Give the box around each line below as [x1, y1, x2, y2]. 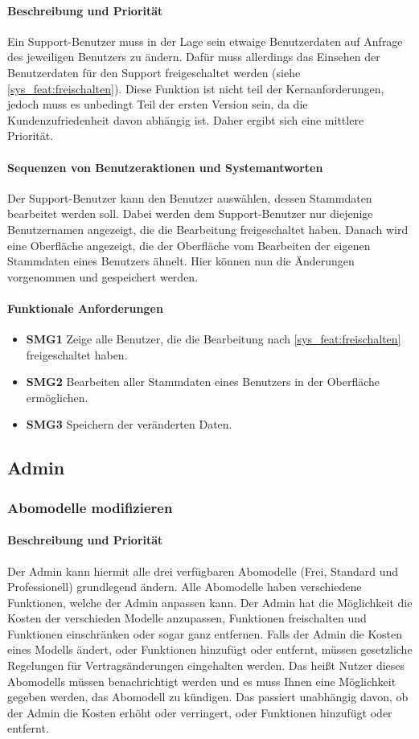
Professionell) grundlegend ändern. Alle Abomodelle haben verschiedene [7, 578, 362, 595]
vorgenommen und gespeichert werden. [7, 268, 199, 285]
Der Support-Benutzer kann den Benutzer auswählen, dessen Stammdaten [7, 189, 372, 206]
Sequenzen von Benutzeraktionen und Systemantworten [7, 158, 323, 175]
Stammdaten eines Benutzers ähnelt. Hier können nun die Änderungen [7, 252, 355, 269]
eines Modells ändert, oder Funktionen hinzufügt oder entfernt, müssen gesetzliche [7, 641, 413, 658]
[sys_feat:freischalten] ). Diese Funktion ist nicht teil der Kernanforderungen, [7, 80, 384, 96]
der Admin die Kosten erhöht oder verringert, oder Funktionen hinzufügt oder [7, 704, 392, 721]
